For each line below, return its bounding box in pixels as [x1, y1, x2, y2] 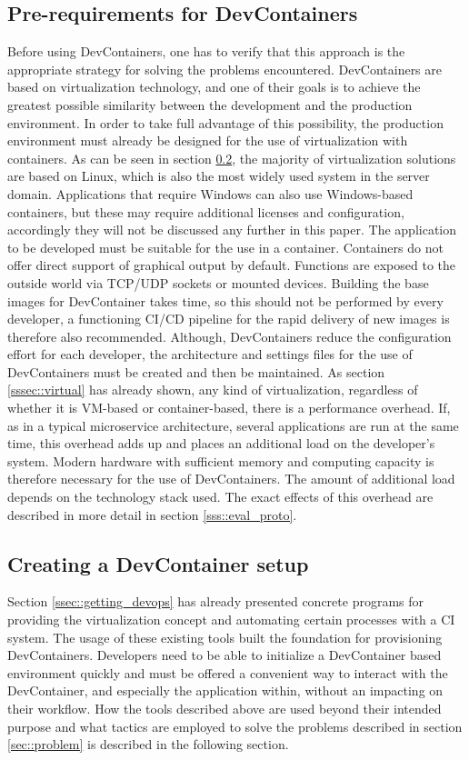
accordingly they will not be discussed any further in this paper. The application [7, 220, 457, 239]
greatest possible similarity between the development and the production [7, 95, 413, 114]
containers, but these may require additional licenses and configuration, [7, 202, 404, 221]
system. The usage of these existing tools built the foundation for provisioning [7, 627, 443, 646]
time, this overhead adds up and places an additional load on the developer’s [7, 434, 435, 453]
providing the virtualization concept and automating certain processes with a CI [7, 610, 455, 629]
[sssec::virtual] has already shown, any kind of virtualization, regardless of [7, 380, 418, 399]
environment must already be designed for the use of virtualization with [7, 131, 408, 150]
